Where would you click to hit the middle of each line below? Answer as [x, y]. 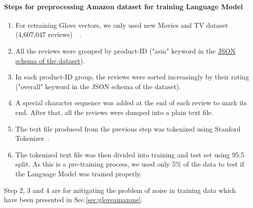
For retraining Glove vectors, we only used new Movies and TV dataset [122, 25]
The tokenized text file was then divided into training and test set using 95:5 [130, 154]
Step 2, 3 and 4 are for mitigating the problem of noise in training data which [120, 190]
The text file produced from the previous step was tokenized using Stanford [128, 128]
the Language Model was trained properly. [79, 173]
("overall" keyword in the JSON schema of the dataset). [98, 86]
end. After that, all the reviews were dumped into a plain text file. [114, 112]
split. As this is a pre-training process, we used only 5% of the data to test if [130, 164]
